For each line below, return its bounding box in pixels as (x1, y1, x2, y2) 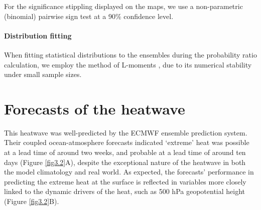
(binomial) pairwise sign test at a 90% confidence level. (4, 10, 174, 21)
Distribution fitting (4, 30, 72, 40)
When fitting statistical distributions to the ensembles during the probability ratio (4, 49, 257, 59)
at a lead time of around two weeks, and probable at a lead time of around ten (4, 147, 246, 157)
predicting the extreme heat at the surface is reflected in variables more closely (4, 176, 246, 186)
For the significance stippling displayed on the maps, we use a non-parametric (4, 1, 243, 11)
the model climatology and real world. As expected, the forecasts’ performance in (4, 166, 254, 177)
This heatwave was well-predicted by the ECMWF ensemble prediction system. (4, 127, 247, 137)
